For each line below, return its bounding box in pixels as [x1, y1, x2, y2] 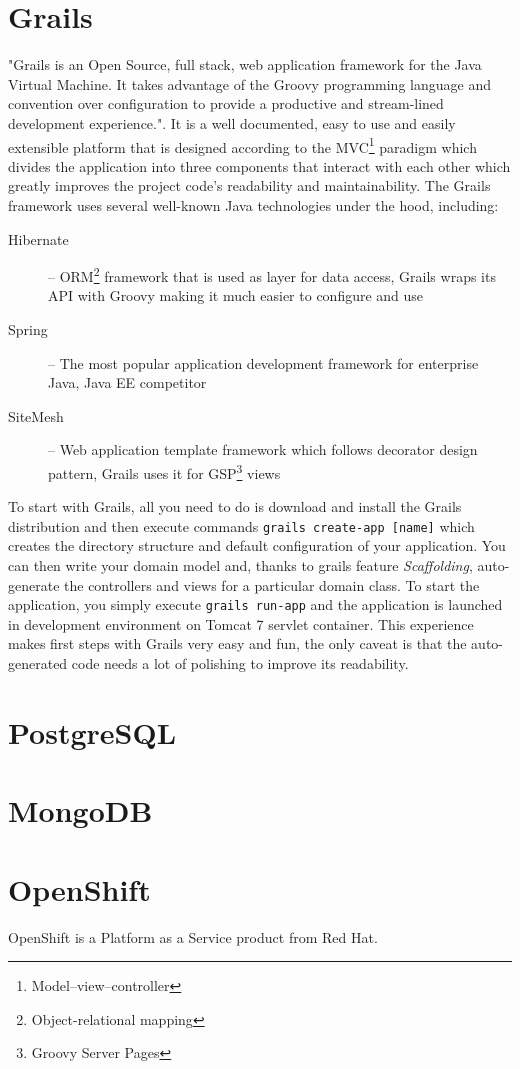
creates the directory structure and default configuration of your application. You [8, 535, 506, 556]
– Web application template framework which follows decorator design [48, 439, 478, 460]
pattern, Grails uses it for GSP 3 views [48, 459, 281, 483]
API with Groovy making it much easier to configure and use [48, 285, 424, 306]
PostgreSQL [8, 711, 177, 752]
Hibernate [8, 228, 69, 249]
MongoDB [8, 790, 153, 831]
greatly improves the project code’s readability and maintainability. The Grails [8, 175, 491, 196]
